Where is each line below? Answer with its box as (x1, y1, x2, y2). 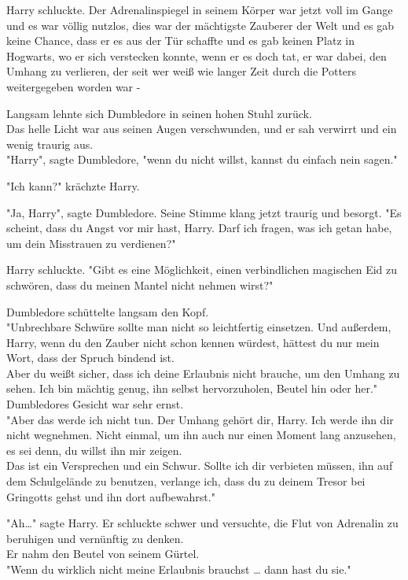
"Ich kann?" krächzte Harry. (6, 177, 140, 194)
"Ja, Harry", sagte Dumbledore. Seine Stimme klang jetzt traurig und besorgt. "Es (6, 204, 402, 220)
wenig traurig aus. (6, 135, 94, 152)
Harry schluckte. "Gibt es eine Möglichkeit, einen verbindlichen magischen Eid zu (6, 261, 398, 278)
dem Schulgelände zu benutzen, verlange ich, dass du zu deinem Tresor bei (6, 473, 366, 489)
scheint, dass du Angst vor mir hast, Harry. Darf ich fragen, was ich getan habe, (6, 220, 392, 236)
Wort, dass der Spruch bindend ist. (6, 349, 175, 366)
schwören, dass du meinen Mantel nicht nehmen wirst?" (6, 276, 274, 293)
